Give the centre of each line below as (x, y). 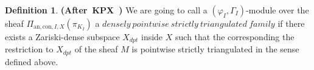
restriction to (29, 49)
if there (291, 23)
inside (152, 37)
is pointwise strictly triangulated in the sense (215, 49)
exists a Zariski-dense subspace (62, 37)
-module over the (277, 10)
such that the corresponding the (235, 37)
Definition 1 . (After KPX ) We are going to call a (106, 10)
